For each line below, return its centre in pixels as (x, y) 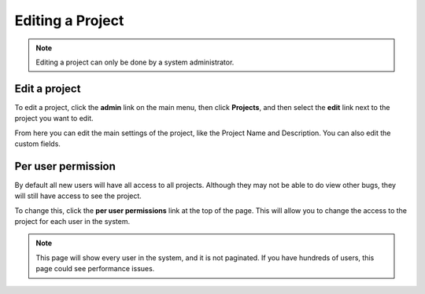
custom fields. (37, 144)
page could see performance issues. (95, 269)
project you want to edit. (54, 119)
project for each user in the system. (72, 222)
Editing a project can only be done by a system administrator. (135, 62)
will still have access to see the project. (78, 196)
